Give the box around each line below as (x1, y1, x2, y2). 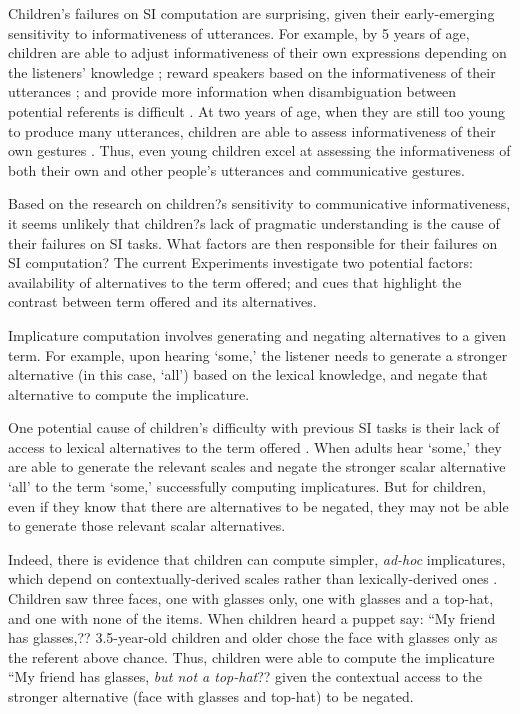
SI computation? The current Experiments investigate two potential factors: (8, 252, 473, 273)
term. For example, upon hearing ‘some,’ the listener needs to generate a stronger (8, 344, 508, 365)
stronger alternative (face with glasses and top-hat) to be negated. (8, 686, 414, 706)
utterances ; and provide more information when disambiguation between (8, 81, 456, 102)
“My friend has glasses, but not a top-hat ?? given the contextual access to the (8, 666, 483, 687)
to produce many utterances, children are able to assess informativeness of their (8, 120, 496, 141)
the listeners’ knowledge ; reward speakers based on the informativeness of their (8, 61, 496, 82)
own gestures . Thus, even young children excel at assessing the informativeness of (8, 140, 511, 161)
